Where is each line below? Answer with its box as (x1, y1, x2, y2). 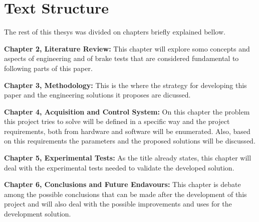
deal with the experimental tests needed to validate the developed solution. (4, 162, 234, 172)
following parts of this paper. (4, 62, 93, 73)
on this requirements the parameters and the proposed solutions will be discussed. (4, 135, 255, 146)
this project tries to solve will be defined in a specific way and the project (4, 116, 230, 126)
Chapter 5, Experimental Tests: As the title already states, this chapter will (4, 152, 251, 163)
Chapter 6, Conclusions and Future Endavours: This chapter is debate (4, 179, 241, 189)
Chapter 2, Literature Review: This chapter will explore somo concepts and (4, 43, 250, 53)
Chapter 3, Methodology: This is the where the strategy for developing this (4, 79, 247, 90)
